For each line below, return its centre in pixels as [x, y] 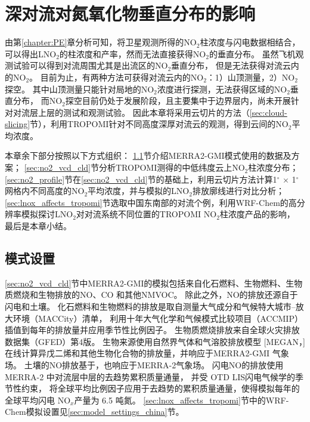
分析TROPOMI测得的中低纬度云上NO [172, 167]
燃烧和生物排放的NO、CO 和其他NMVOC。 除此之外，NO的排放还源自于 [155, 295]
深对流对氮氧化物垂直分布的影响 [130, 13]
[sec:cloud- [268, 112]
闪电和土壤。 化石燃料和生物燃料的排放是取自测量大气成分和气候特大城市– [150, 307]
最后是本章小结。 [38, 226]
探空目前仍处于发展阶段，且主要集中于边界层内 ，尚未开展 [178, 101]
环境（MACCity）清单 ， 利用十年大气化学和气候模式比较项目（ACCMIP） [158, 318]
